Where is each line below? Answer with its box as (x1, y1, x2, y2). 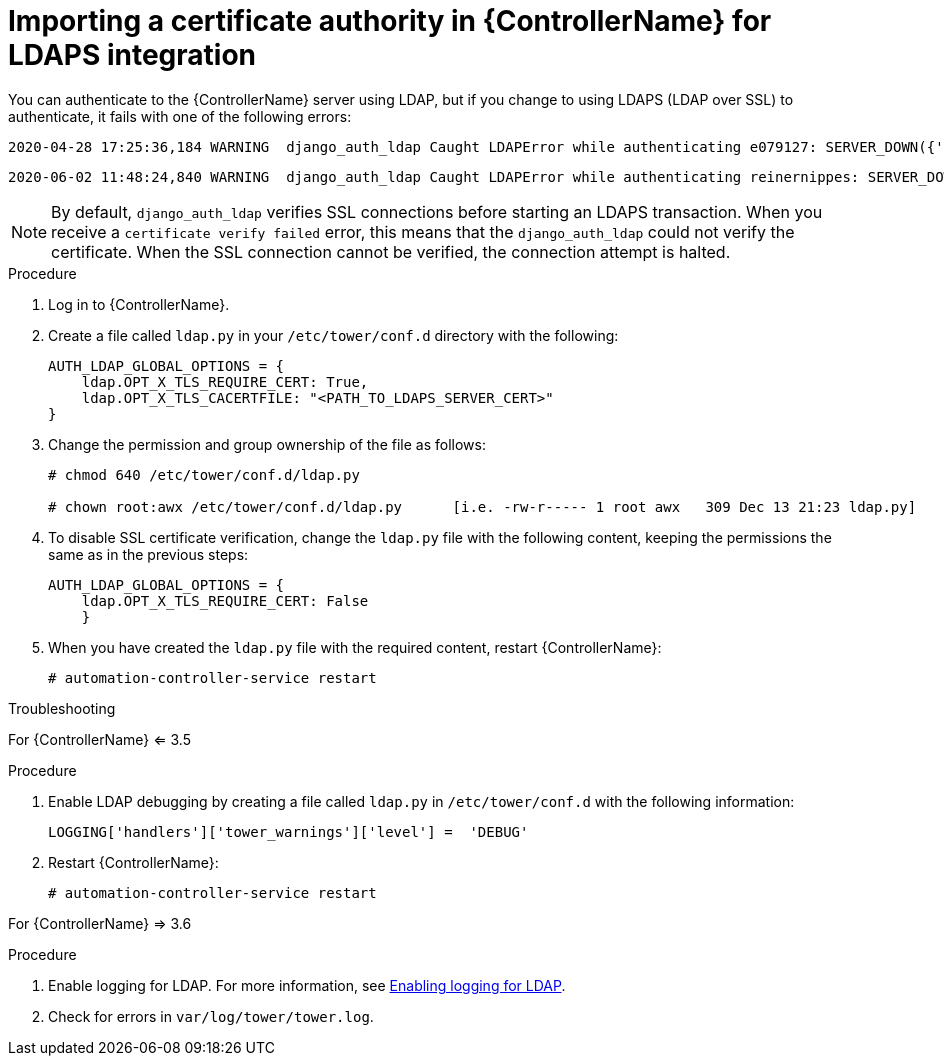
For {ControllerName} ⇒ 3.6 (8, 914, 192, 932)
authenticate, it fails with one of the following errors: (8, 107, 352, 125)
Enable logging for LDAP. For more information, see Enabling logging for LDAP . (48, 976, 566, 994)
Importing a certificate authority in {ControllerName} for (8, 4, 772, 38)
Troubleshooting (8, 699, 116, 717)
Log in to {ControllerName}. (48, 295, 230, 313)
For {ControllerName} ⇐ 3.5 (8, 730, 191, 748)
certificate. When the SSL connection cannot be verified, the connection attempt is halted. (51, 241, 731, 262)
